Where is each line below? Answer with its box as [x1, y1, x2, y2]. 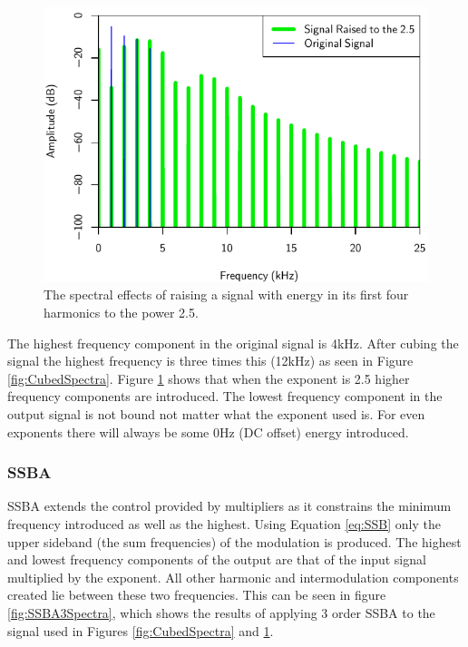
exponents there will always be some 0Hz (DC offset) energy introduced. [7, 422, 409, 441]
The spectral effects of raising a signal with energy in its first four [44, 285, 409, 304]
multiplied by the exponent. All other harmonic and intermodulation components [7, 567, 459, 586]
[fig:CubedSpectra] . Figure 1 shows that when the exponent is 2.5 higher [7, 368, 410, 387]
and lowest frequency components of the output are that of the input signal [7, 550, 426, 569]
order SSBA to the [332, 603, 435, 622]
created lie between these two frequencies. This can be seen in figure [7, 585, 386, 604]
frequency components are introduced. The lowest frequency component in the [7, 387, 443, 406]
